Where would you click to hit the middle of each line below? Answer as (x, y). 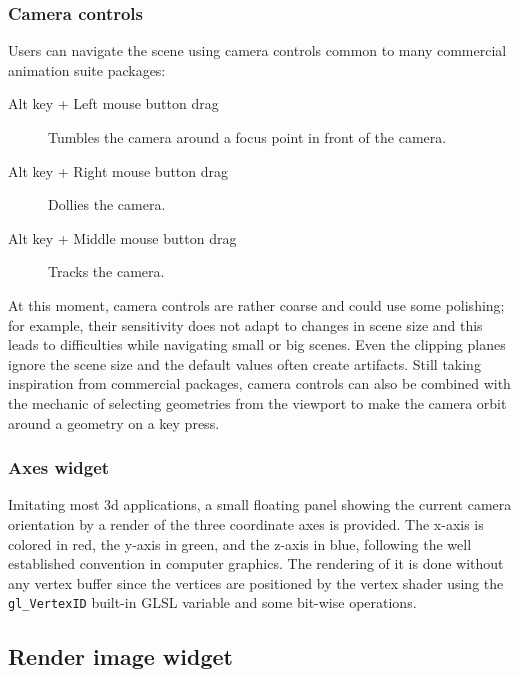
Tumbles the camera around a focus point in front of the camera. (247, 137)
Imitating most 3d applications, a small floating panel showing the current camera (260, 504)
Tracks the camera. (106, 271)
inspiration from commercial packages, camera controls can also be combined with (259, 383)
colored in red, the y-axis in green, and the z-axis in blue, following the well (240, 543)
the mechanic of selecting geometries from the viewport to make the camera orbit (257, 402)
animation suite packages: (87, 69)
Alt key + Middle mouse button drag (122, 237)
